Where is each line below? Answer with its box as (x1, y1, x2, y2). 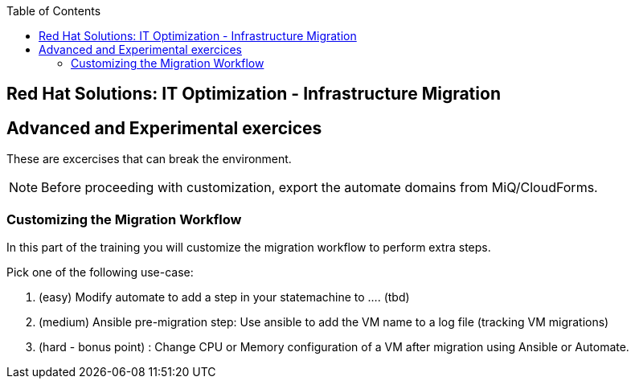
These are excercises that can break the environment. (6, 152, 292, 166)
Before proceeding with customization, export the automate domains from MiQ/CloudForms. (41, 179, 598, 196)
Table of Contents (6, 4, 101, 18)
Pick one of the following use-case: (6, 265, 194, 280)
